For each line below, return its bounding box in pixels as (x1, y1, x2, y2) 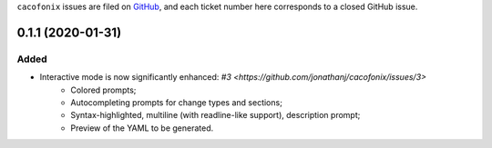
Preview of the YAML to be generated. (70, 123, 214, 133)
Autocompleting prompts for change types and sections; (70, 96, 282, 108)
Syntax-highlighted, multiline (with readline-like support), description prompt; (70, 110, 361, 121)
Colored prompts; (70, 84, 137, 95)
